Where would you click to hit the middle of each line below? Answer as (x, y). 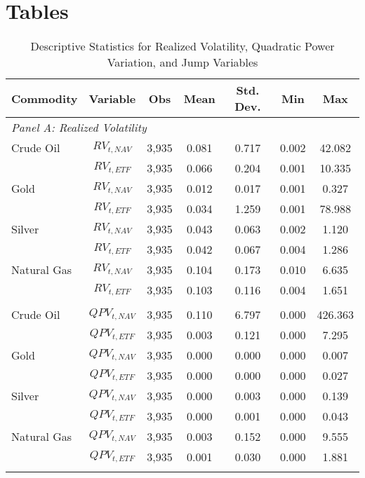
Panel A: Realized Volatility (79, 128)
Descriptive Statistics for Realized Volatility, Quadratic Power (182, 46)
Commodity (45, 98)
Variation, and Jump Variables (182, 62)
